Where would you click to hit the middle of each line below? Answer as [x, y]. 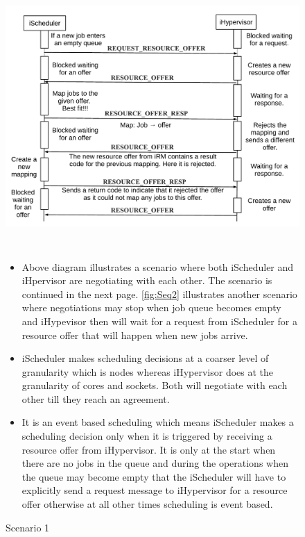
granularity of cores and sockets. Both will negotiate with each [155, 385]
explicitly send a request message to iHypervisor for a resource [155, 490]
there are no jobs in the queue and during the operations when [155, 463]
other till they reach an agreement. [96, 398]
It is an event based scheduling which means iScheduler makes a [158, 422]
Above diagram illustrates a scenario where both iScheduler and [158, 266]
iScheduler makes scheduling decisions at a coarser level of [145, 358]
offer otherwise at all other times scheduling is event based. [147, 504]
